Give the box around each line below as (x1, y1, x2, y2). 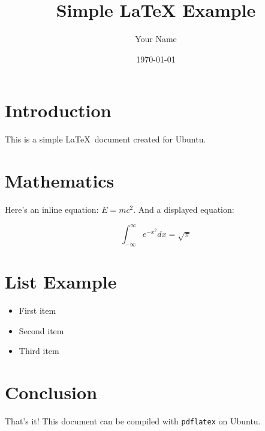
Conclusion (5, 379, 98, 404)
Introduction (5, 98, 112, 123)
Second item (19, 324, 64, 337)
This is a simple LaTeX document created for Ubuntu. (5, 133, 206, 145)
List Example (5, 269, 117, 294)
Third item (19, 344, 59, 357)
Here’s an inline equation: (5, 203, 99, 215)
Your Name (135, 32, 177, 45)
